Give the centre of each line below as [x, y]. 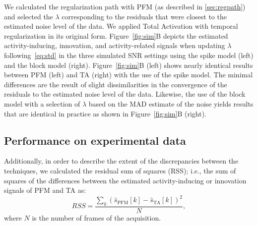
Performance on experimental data [95, 140]
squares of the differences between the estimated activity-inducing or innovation [125, 180]
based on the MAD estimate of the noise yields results [171, 103]
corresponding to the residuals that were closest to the [144, 16]
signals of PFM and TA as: [45, 190]
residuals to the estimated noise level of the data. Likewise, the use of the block [125, 94]
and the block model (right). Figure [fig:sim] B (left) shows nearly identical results [128, 65]
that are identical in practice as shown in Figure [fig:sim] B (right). [105, 113]
